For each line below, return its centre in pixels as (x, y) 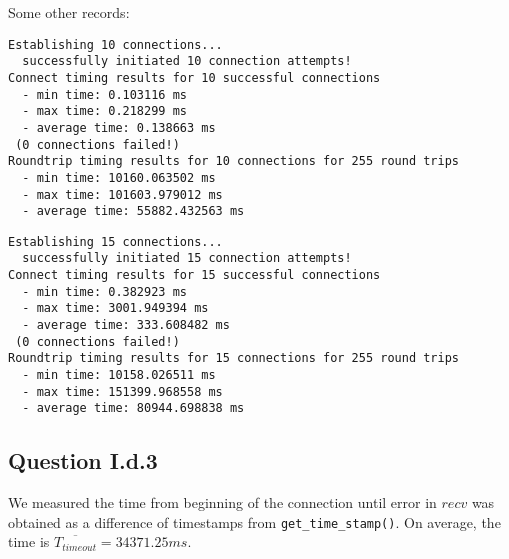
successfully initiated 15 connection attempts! (187, 258)
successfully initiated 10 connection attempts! (187, 61)
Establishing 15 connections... (115, 241)
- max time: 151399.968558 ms (122, 391)
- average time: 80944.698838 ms (133, 408)
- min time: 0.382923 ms (104, 291)
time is (29, 541)
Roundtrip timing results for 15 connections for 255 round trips (234, 358)
